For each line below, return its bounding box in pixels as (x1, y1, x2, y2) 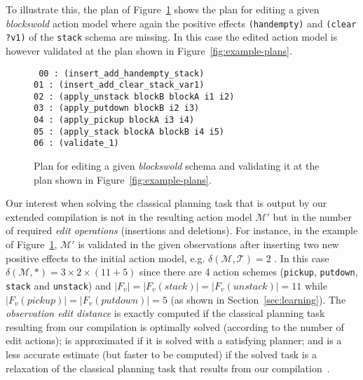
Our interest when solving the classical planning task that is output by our (6, 196, 327, 210)
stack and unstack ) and (6, 278, 111, 292)
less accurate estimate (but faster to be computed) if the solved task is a (6, 346, 317, 361)
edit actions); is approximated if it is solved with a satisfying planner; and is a (6, 333, 342, 348)
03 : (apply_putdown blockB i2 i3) (34, 103, 200, 114)
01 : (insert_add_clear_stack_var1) (34, 80, 205, 90)
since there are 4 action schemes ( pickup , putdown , (139, 264, 358, 279)
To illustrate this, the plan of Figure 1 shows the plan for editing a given (6, 2, 320, 16)
